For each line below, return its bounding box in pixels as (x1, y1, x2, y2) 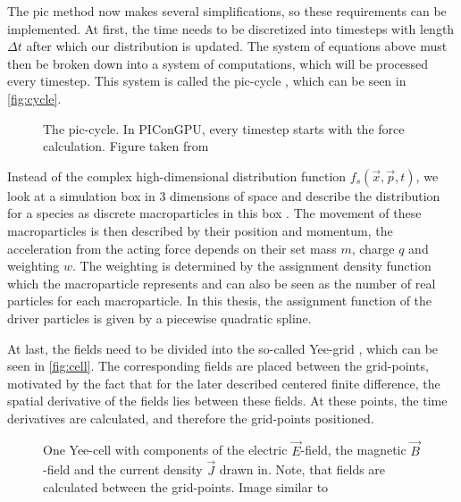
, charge (351, 238, 395, 257)
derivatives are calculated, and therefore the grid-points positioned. (7, 408, 374, 427)
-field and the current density (43, 460, 203, 479)
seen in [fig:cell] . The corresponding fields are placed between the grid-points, (7, 356, 429, 375)
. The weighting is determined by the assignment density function (72, 256, 432, 275)
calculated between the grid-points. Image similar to (43, 478, 329, 497)
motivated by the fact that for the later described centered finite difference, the (7, 373, 440, 392)
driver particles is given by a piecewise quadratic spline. (7, 308, 312, 327)
